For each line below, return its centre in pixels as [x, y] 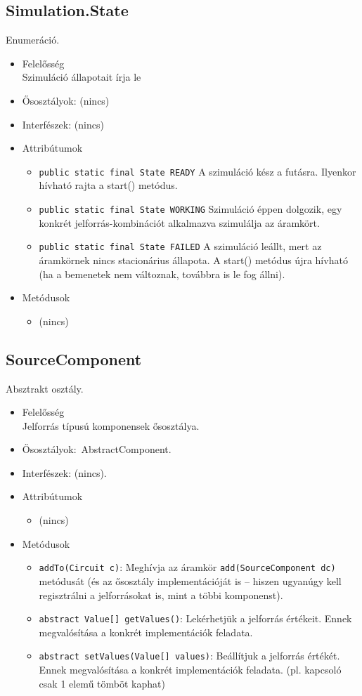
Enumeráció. [33, 40]
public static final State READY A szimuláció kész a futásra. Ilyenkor [198, 171]
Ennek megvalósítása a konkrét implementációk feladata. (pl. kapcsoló [190, 669]
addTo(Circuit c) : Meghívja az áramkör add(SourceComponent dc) [187, 567]
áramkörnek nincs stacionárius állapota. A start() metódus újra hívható [193, 260]
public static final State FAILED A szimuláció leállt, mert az [180, 246]
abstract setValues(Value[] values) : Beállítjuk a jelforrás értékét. [189, 656]
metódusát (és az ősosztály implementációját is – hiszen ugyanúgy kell [190, 580]
